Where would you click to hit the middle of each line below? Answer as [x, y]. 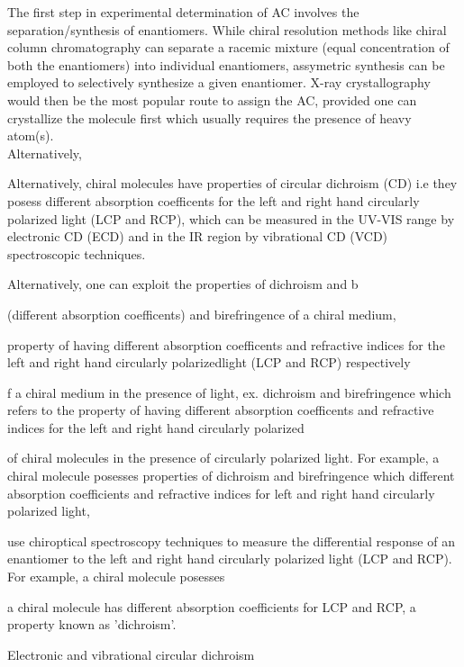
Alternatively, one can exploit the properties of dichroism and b [183, 284]
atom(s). [31, 135]
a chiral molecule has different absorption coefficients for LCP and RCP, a [212, 606]
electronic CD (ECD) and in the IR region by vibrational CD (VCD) [198, 236]
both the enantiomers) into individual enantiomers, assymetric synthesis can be [226, 64]
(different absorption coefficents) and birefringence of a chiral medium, [202, 314]
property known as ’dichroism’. [92, 624]
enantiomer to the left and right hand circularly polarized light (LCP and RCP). [230, 559]
